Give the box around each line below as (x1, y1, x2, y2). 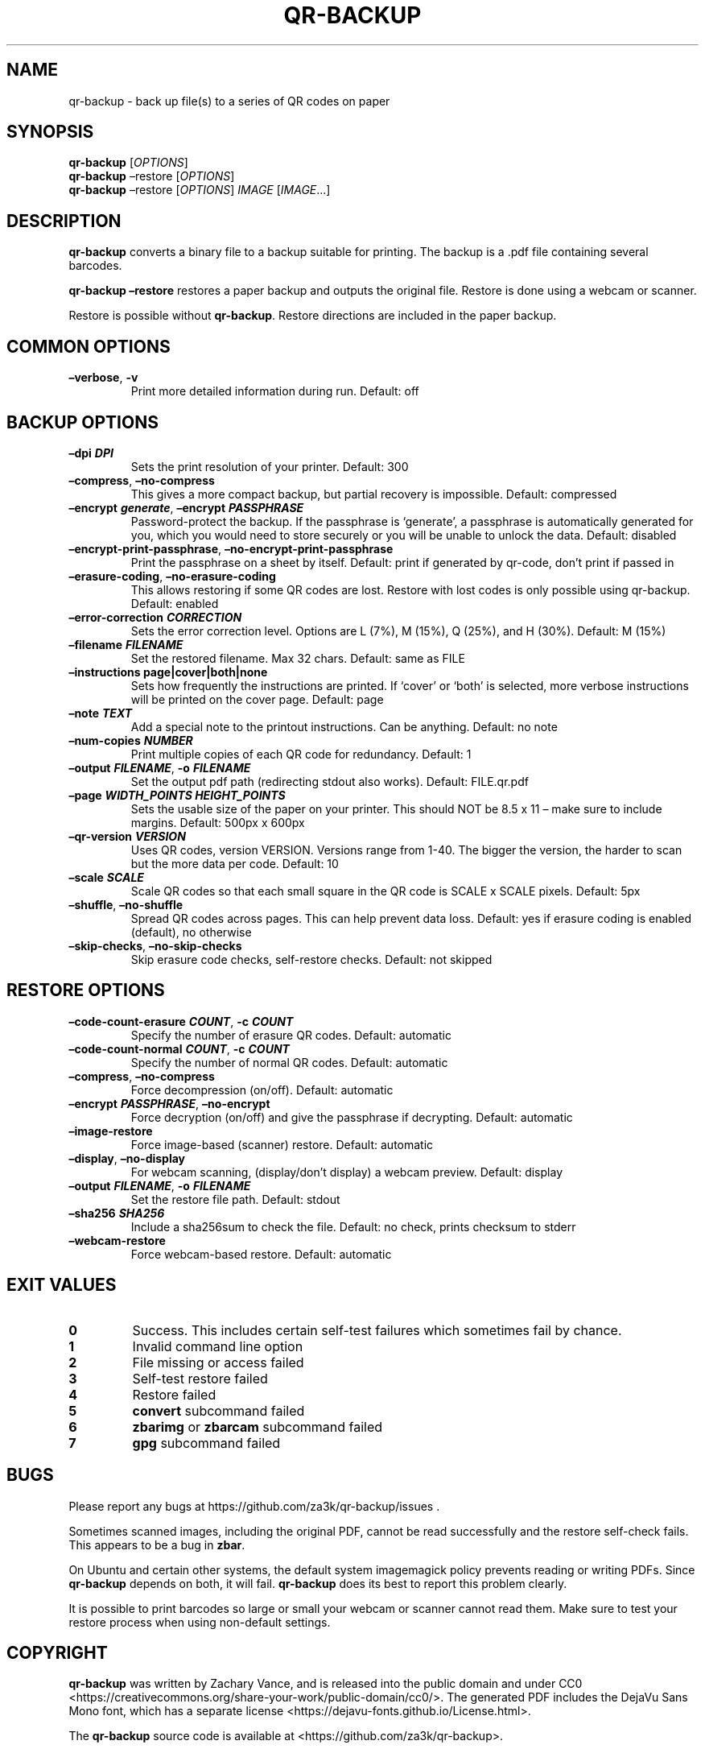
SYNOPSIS (6, 122, 94, 143)
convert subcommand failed (132, 1402, 305, 1419)
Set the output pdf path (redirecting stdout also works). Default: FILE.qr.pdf (130, 774, 529, 788)
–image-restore (68, 1123, 153, 1138)
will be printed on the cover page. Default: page (130, 692, 384, 706)
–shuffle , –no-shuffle (68, 897, 183, 912)
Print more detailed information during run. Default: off (130, 384, 419, 399)
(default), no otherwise (130, 924, 252, 939)
